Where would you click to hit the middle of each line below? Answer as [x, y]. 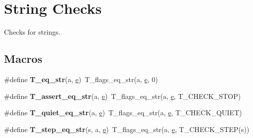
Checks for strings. [32, 32]
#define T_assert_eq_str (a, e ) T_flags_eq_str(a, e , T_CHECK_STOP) [123, 96]
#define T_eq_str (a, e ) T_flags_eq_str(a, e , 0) [81, 79]
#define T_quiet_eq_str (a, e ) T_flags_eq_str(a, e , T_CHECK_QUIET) [123, 113]
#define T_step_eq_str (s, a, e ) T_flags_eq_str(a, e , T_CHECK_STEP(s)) [127, 129]
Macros [23, 59]
